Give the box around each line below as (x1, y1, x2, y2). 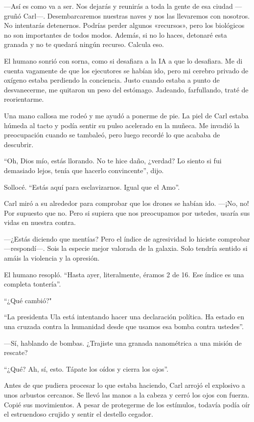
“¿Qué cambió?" (4, 295, 52, 305)
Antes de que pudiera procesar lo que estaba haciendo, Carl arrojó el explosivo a (4, 380, 245, 390)
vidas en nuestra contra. (4, 217, 76, 227)
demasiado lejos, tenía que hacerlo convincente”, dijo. (4, 165, 164, 175)
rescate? (4, 347, 28, 357)
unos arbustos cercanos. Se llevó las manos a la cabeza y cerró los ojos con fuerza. (4, 390, 250, 400)
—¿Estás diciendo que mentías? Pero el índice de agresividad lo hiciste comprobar (4, 233, 250, 244)
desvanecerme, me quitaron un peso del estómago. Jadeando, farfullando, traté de (4, 84, 249, 94)
